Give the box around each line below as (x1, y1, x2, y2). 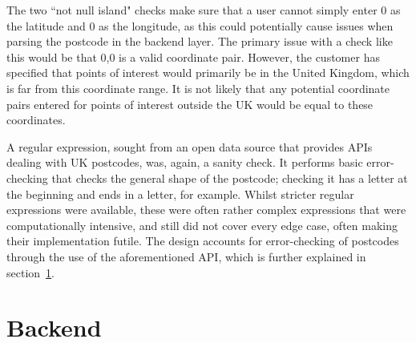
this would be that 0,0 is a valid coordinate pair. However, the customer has (6, 48, 380, 65)
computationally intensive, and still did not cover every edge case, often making (6, 216, 398, 233)
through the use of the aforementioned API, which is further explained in (6, 248, 366, 264)
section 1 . (6, 264, 55, 280)
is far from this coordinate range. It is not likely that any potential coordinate (6, 79, 390, 96)
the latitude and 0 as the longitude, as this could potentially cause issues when (6, 17, 394, 34)
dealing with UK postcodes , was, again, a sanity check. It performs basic (6, 154, 363, 171)
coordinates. (6, 111, 66, 128)
